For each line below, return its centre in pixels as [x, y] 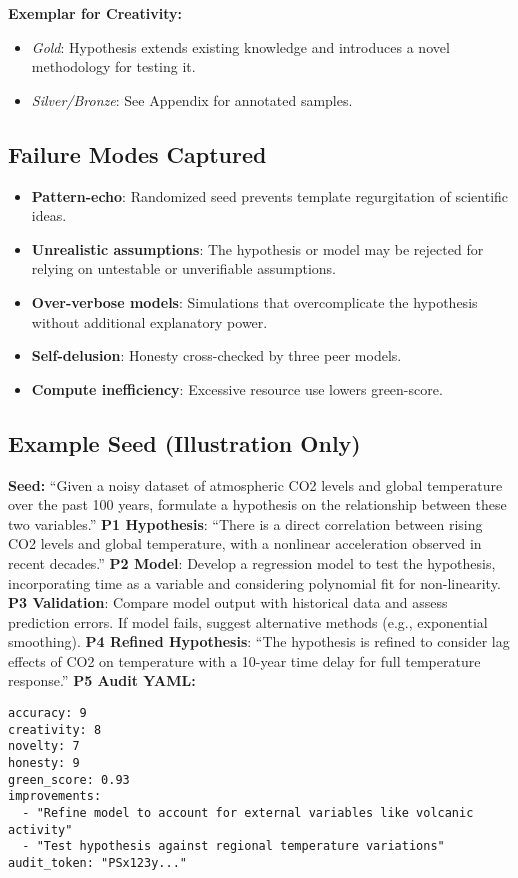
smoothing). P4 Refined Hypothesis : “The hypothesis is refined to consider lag [259, 641]
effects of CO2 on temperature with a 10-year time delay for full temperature [244, 660]
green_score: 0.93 [69, 779]
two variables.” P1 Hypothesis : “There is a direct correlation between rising [245, 523]
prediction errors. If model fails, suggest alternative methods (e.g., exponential [248, 621]
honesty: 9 [44, 763]
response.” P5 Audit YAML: [102, 680]
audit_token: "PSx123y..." [97, 862]
